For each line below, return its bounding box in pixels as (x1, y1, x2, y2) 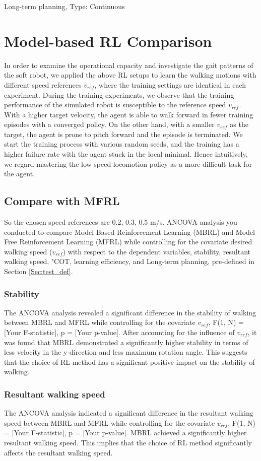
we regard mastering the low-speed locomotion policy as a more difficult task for (4, 158, 252, 169)
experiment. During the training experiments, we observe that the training (4, 89, 234, 100)
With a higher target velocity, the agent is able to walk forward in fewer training (4, 109, 253, 119)
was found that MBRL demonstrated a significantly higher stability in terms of (4, 337, 248, 347)
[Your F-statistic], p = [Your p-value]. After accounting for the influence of (4, 327, 235, 338)
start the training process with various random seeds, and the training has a (4, 139, 239, 149)
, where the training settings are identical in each (94, 79, 246, 90)
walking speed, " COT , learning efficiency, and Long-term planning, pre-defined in (4, 256, 254, 267)
